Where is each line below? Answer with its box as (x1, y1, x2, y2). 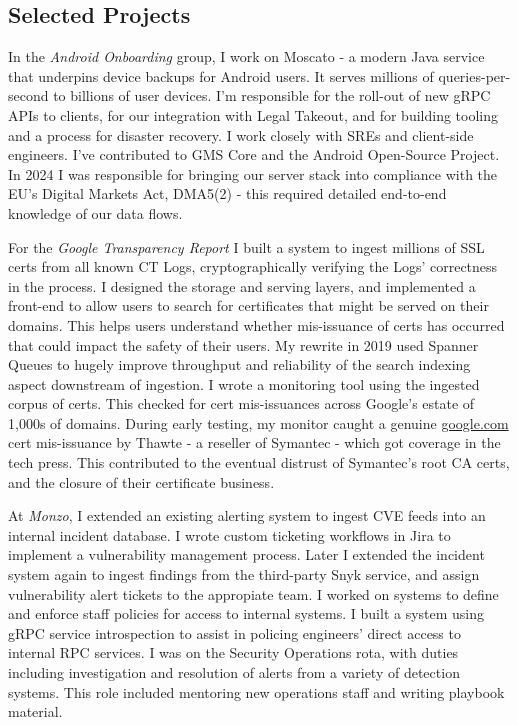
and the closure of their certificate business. (8, 471, 275, 492)
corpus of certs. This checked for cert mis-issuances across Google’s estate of (8, 393, 475, 414)
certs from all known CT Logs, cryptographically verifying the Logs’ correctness (8, 256, 498, 277)
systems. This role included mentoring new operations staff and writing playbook (8, 681, 505, 702)
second (8, 85, 49, 106)
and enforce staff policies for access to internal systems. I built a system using (8, 603, 485, 624)
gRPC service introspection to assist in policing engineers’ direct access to (8, 622, 461, 643)
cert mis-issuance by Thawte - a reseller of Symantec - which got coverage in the (8, 432, 501, 453)
